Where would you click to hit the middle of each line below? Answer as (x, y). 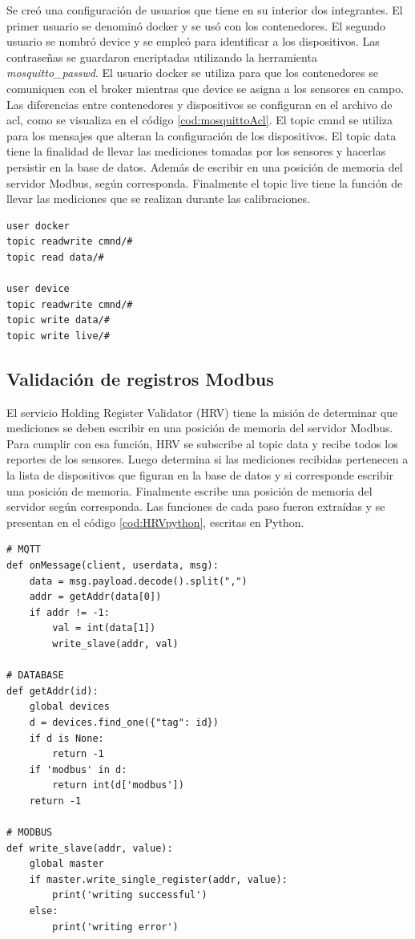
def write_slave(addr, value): (90, 848)
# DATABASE (35, 676)
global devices (69, 707)
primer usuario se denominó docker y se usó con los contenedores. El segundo (196, 25)
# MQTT (24, 550)
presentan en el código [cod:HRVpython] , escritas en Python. (155, 522)
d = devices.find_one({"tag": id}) (124, 722)
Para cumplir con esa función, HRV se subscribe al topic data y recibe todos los (202, 443)
